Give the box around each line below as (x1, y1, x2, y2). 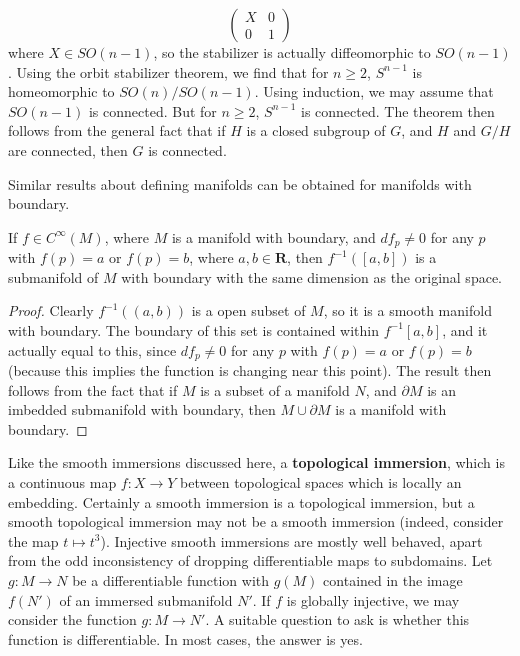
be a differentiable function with (72, 569, 270, 590)
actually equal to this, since (8, 339, 177, 360)
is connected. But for (88, 100, 217, 121)
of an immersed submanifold (59, 589, 233, 610)
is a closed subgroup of (246, 120, 386, 141)
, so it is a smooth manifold (323, 300, 492, 321)
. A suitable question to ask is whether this (205, 609, 470, 630)
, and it (442, 319, 488, 340)
